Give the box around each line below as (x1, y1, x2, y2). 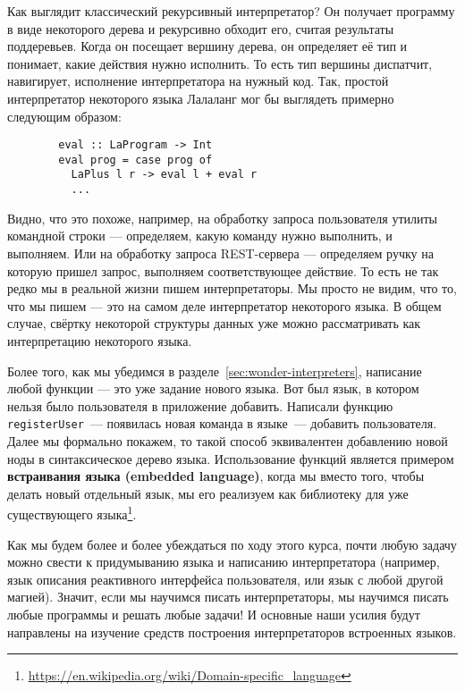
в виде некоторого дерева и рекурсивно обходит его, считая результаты (7, 19, 394, 38)
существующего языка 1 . (7, 502, 137, 523)
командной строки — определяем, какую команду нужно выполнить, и (7, 226, 393, 245)
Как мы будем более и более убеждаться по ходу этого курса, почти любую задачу (7, 535, 457, 553)
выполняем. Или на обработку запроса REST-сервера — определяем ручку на (7, 243, 434, 262)
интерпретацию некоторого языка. (7, 331, 192, 350)
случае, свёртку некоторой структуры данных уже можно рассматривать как (7, 314, 421, 333)
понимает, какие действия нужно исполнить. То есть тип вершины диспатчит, (7, 54, 433, 72)
